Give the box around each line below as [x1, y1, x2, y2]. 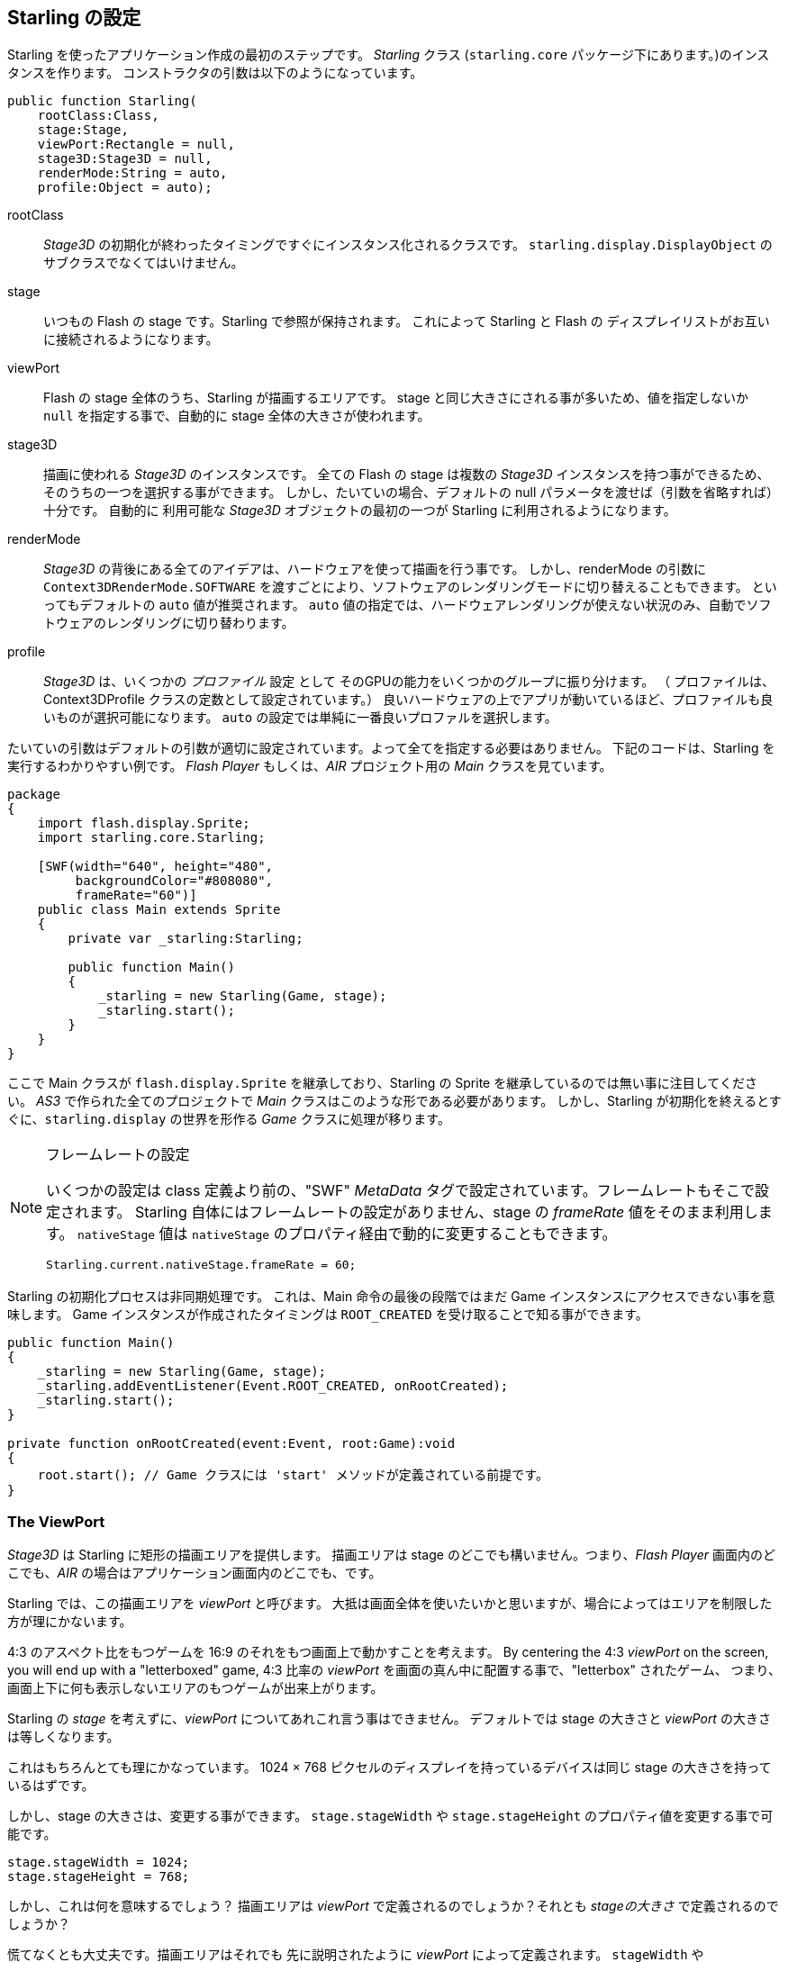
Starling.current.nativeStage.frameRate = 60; [46, 1258, 357, 1272]
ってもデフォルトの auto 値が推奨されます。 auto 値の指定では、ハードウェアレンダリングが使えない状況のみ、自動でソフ [43, 597, 772, 613]
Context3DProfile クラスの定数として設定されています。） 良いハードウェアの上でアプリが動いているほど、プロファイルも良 [43, 692, 774, 708]
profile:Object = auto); [37, 180, 213, 195]
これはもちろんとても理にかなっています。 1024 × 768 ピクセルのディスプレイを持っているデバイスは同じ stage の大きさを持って [7, 1759, 772, 1776]
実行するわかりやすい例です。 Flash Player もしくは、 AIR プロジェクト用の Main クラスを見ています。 [7, 758, 612, 774]
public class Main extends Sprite [37, 902, 281, 918]
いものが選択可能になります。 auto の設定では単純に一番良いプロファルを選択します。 [43, 710, 557, 726]
